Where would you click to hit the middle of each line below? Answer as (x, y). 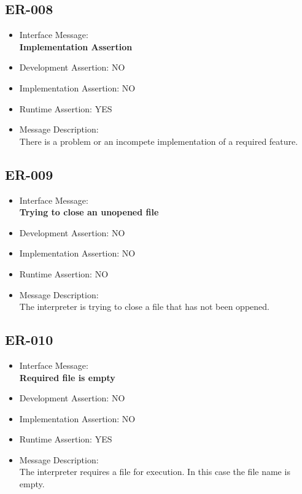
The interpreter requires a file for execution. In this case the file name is (155, 472)
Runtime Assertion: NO (64, 273)
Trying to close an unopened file (89, 212)
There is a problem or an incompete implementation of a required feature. (159, 141)
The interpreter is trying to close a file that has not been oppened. (144, 307)
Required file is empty (67, 377)
